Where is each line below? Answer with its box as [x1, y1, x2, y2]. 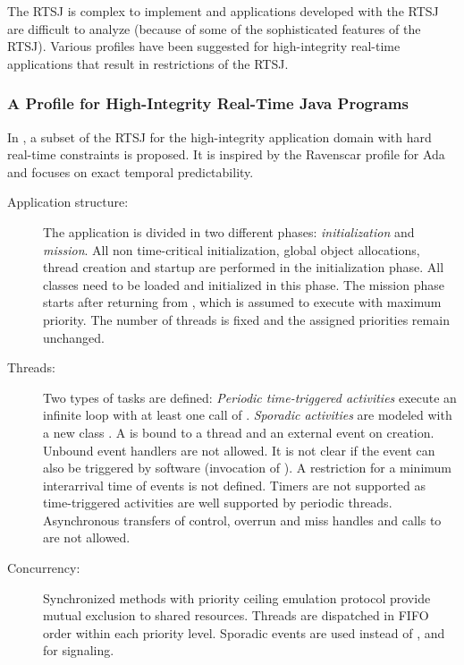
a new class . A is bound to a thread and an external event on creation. [43, 422, 434, 441]
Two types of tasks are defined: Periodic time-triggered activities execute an [43, 388, 457, 406]
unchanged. [43, 328, 105, 346]
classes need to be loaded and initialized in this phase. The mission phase [43, 275, 444, 294]
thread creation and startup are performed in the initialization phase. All [43, 258, 444, 277]
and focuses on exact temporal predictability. [7, 162, 254, 181]
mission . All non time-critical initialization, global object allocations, [43, 240, 420, 259]
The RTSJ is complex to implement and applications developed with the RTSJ [7, 2, 439, 20]
